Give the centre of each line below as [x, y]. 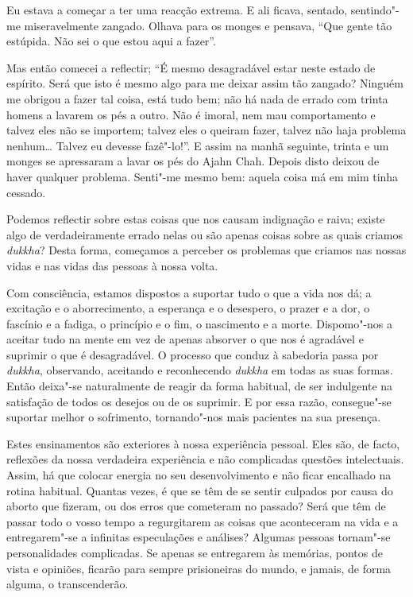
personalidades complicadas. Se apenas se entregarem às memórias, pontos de [195, 552]
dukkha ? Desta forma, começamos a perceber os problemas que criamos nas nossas [206, 250]
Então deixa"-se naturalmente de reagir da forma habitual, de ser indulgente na [200, 386]
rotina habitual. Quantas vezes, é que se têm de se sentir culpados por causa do [200, 490]
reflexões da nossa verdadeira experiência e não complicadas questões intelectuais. [205, 459]
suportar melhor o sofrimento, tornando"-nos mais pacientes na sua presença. [194, 417]
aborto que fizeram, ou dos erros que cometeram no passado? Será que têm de [196, 506]
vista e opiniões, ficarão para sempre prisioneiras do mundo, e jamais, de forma [199, 568]
